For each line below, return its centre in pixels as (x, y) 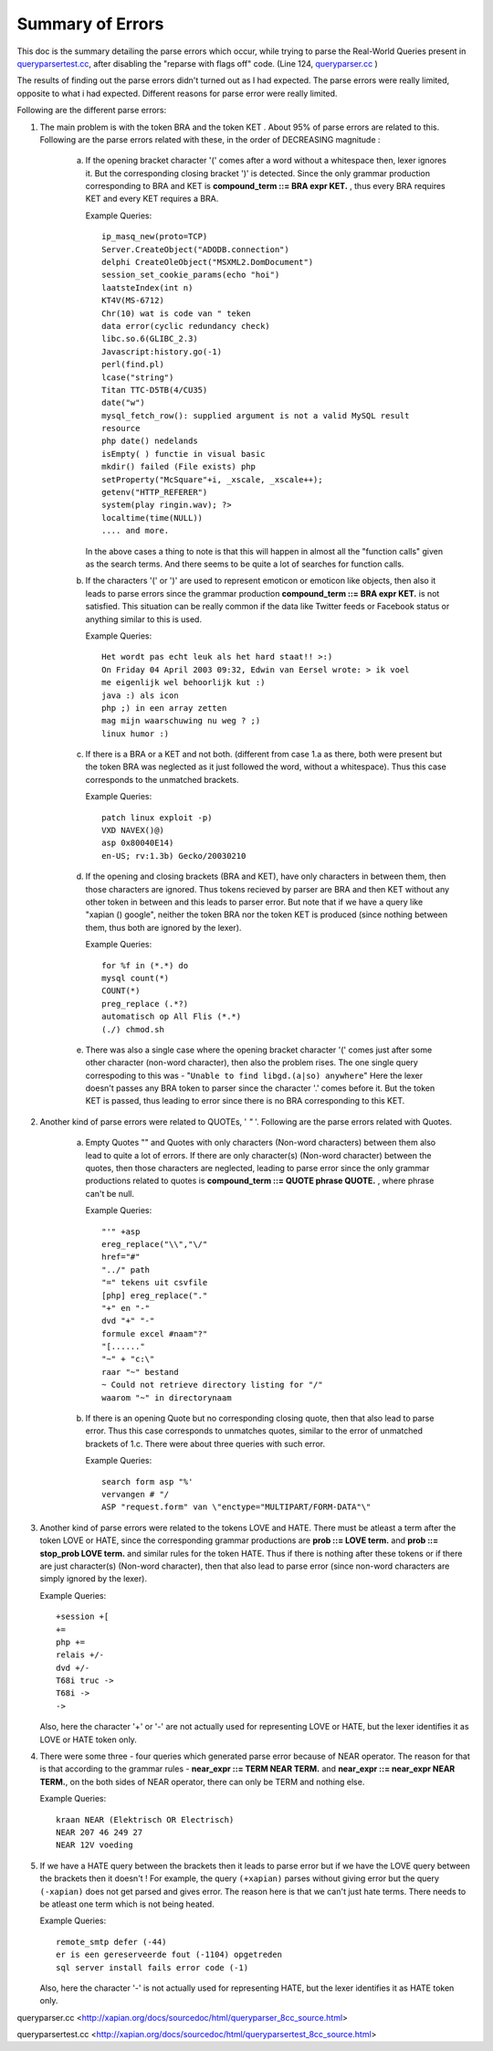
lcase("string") (138, 377)
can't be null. (110, 1193)
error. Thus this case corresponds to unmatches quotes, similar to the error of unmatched (254, 1431)
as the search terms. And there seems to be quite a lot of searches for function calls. (245, 564)
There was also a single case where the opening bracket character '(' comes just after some (259, 1050)
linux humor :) (136, 734)
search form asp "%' (147, 1481)
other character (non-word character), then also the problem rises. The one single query (252, 1063)
